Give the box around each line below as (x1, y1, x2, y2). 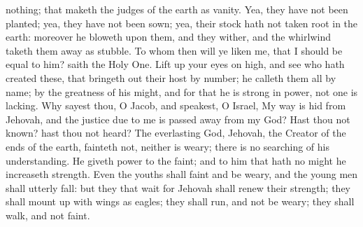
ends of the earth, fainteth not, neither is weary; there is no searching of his (6, 139, 329, 153)
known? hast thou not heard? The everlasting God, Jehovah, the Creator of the (6, 125, 346, 140)
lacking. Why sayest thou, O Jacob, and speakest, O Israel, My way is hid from (6, 98, 346, 113)
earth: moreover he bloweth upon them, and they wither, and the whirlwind (6, 29, 331, 44)
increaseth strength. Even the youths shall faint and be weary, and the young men (6, 167, 358, 181)
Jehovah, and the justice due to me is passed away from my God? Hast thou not (6, 111, 350, 126)
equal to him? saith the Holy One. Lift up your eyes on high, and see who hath (6, 57, 345, 71)
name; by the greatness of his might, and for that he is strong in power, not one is (6, 84, 358, 99)
